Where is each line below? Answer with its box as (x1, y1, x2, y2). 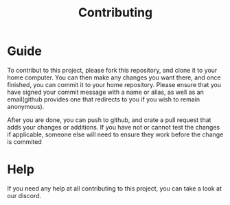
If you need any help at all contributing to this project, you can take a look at (7, 184, 222, 193)
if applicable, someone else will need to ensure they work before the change (7, 130, 224, 138)
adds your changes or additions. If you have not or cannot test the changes (7, 123, 220, 131)
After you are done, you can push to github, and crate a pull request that (7, 115, 211, 124)
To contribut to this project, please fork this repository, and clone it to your (7, 66, 218, 74)
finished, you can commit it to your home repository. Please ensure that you (7, 80, 222, 88)
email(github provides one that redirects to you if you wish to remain (7, 95, 200, 104)
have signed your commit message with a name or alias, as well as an (7, 88, 204, 96)
